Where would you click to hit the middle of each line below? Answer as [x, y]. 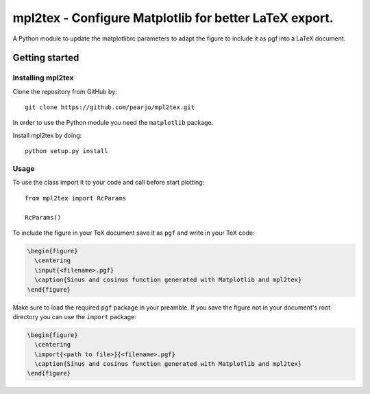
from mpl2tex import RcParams [76, 198]
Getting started [46, 58]
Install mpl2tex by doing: [47, 135]
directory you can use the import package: [74, 316]
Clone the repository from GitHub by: [65, 91]
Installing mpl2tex [43, 78]
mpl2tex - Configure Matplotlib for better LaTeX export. [173, 18]
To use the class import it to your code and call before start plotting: [109, 183]
